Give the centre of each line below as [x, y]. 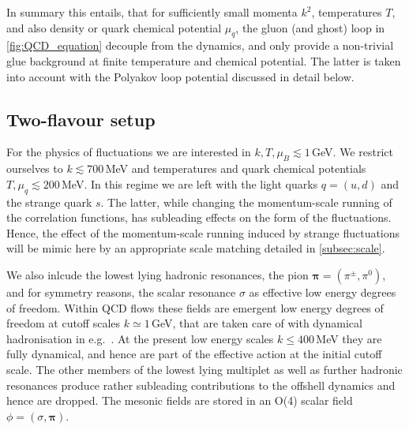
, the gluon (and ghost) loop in [310, 27]
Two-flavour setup [81, 119]
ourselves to [35, 168]
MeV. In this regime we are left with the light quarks [189, 183]
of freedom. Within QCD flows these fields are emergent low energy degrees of [195, 307]
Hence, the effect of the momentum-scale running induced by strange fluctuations [203, 232]
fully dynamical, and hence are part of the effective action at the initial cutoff [194, 354]
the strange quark [49, 202]
